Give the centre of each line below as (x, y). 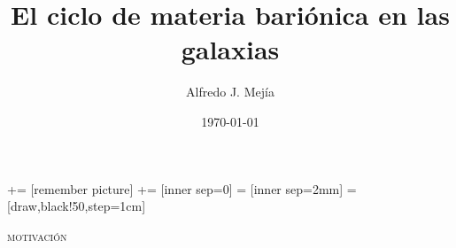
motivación (37, 235)
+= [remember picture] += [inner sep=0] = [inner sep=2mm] (175, 188)
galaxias (230, 49)
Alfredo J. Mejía (230, 92)
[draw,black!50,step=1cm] (77, 206)
